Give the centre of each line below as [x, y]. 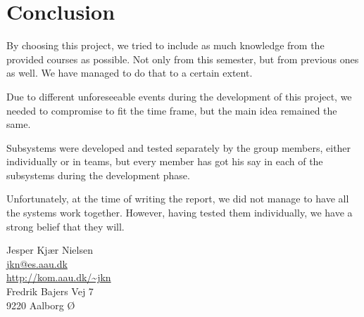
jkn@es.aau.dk [37, 263]
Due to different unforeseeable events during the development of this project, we [179, 96]
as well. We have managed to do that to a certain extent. [130, 73]
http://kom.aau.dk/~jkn [59, 277]
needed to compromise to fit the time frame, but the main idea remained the [172, 110]
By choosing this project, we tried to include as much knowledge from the [165, 45]
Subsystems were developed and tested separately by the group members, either [179, 147]
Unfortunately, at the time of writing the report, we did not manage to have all [178, 199]
